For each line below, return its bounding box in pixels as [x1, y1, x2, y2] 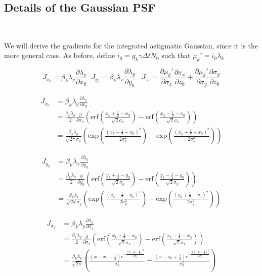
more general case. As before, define [4, 50, 115, 61]
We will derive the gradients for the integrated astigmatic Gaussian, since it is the [4, 40, 258, 50]
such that [161, 50, 191, 61]
